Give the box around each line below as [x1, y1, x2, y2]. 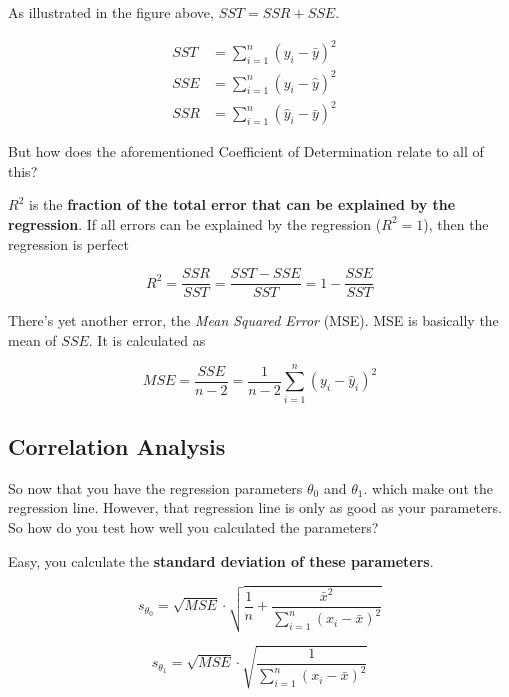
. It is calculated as [88, 329, 206, 350]
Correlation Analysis [8, 430, 226, 461]
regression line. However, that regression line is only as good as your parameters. [8, 497, 503, 518]
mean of [8, 329, 57, 350]
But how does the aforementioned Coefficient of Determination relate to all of [8, 141, 484, 162]
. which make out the [363, 477, 493, 498]
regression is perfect [8, 233, 129, 254]
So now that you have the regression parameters [8, 477, 303, 498]
